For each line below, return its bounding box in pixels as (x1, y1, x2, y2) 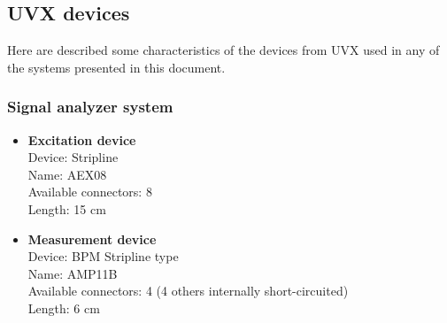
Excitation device (27, 130, 136, 149)
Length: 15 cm (27, 199, 106, 218)
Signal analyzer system (7, 96, 173, 118)
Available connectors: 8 (27, 182, 152, 201)
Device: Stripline (27, 148, 119, 166)
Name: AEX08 (27, 165, 107, 183)
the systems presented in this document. (7, 58, 226, 76)
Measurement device (27, 229, 157, 248)
